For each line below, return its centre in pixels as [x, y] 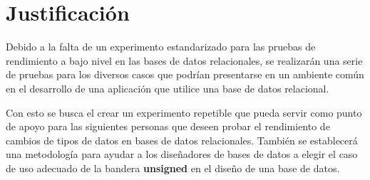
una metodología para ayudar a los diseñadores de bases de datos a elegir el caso [182, 154]
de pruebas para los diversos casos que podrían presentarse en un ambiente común [185, 74]
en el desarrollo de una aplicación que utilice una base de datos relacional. [168, 88]
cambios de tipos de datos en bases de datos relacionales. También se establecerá [182, 140]
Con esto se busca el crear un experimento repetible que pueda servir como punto [184, 112]
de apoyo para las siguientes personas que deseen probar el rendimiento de [168, 126]
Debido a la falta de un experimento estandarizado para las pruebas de [161, 47]
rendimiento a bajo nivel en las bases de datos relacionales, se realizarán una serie [184, 60]
